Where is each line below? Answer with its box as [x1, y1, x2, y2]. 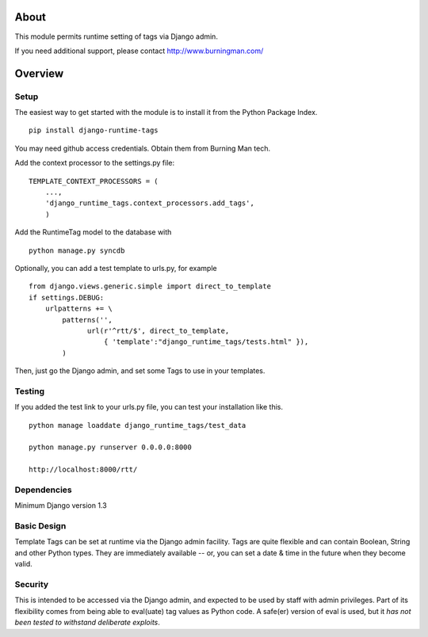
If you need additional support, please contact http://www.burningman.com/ [14, 46, 264, 55]
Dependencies [14, 484, 73, 495]
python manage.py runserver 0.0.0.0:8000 [29, 443, 192, 452]
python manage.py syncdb [29, 246, 125, 255]
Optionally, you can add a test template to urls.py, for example [14, 263, 217, 273]
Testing [14, 385, 45, 396]
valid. [14, 559, 33, 569]
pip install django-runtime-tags [29, 126, 159, 135]
